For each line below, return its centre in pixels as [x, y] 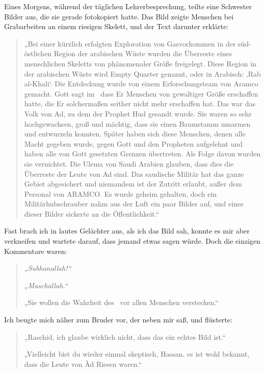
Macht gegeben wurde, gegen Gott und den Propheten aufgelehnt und [133, 143]
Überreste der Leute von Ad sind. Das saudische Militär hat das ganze [134, 173]
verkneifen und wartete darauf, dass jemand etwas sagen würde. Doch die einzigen [132, 241]
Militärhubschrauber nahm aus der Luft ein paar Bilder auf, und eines [134, 204]
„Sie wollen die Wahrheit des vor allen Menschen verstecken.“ [121, 302]
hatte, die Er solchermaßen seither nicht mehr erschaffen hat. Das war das [140, 103]
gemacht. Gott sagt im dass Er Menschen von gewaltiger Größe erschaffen [141, 93]
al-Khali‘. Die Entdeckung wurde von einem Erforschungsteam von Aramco [141, 84]
